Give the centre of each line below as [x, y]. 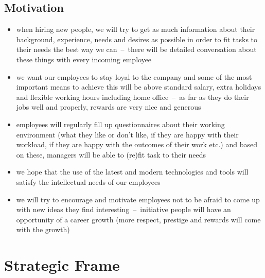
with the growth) [43, 229]
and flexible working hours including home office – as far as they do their [132, 97]
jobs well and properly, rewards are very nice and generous [109, 107]
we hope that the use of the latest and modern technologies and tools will [132, 172]
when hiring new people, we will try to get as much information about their [136, 29]
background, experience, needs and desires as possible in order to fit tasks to [137, 39]
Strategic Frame [62, 265]
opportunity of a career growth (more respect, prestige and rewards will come [138, 219]
